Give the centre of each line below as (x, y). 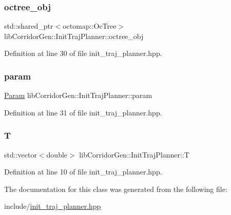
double (57, 154)
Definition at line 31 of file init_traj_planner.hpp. (83, 112)
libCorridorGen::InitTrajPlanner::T (134, 154)
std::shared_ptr (29, 26)
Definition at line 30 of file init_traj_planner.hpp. (83, 53)
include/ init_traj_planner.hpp (53, 206)
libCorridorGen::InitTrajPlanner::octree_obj (74, 36)
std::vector (21, 154)
